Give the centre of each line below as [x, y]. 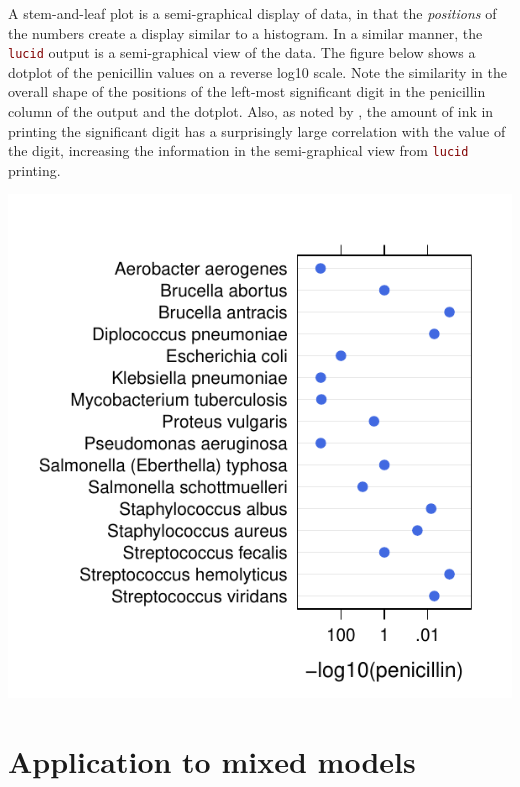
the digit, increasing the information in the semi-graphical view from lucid [238, 150]
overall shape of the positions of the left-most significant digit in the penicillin [247, 91]
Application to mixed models [212, 761]
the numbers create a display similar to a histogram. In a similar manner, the [245, 32]
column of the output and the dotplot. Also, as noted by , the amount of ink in [251, 111]
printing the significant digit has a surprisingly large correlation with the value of [257, 130]
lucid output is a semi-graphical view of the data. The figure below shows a [242, 52]
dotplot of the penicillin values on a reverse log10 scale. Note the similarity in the [257, 71]
